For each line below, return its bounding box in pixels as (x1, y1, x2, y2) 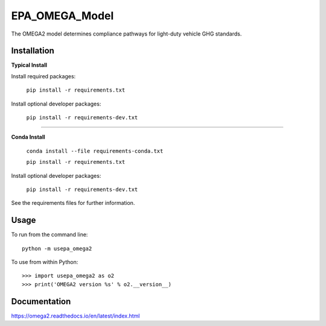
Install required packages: (11, 72, 76, 80)
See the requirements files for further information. (11, 199, 135, 207)
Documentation (11, 296, 71, 307)
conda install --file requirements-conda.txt (26, 148, 164, 154)
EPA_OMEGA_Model (11, 9, 114, 22)
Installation (11, 46, 54, 56)
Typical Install (11, 61, 48, 69)
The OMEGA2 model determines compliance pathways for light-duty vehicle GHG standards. (11, 30, 242, 37)
